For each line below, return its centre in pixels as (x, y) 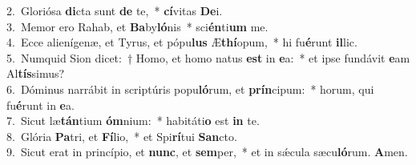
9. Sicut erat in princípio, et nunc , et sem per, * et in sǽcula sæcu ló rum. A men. (207, 152)
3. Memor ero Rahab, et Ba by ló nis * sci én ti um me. (137, 26)
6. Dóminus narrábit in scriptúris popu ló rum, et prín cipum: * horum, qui (190, 89)
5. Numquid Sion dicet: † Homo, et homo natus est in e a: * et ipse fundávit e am (208, 57)
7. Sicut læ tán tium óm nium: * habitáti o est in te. (133, 121)
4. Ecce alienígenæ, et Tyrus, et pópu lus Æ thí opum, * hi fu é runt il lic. (182, 42)
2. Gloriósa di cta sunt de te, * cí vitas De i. (115, 10)
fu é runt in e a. (40, 105)
